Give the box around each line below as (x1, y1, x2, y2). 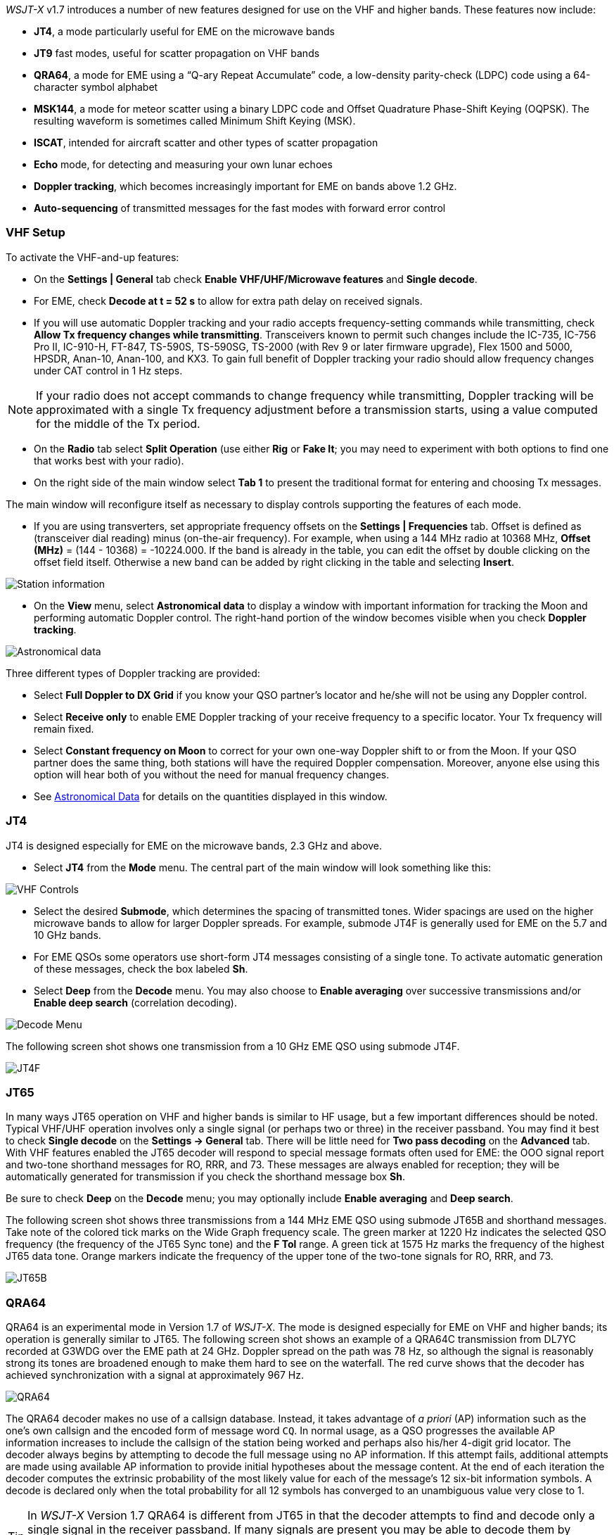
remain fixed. (34, 722, 94, 735)
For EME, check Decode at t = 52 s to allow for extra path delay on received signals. (34, 294, 423, 307)
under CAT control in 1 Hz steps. (34, 364, 183, 377)
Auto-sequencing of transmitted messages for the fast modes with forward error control (34, 202, 446, 214)
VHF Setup (6, 225, 65, 240)
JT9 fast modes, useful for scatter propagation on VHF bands (34, 47, 320, 59)
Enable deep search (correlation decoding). (34, 996, 237, 1009)
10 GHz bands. (34, 928, 101, 941)
